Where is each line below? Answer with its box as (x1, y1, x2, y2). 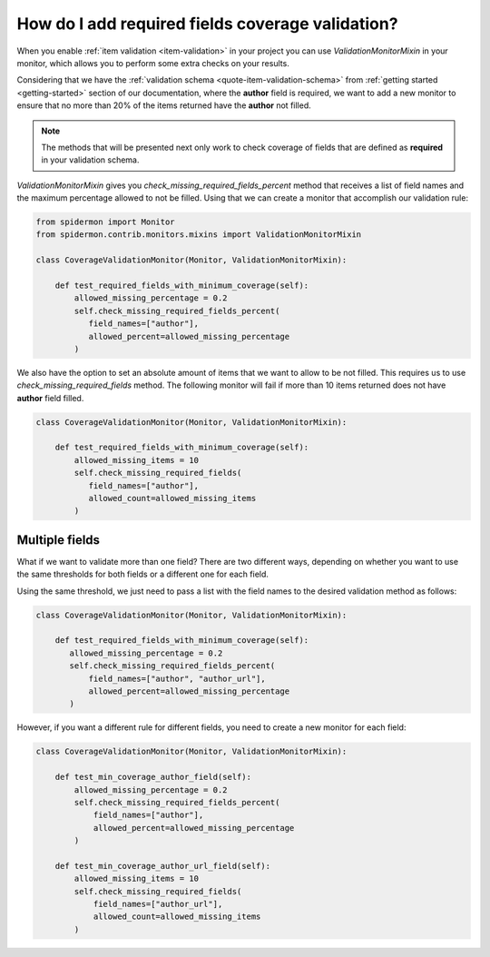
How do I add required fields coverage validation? (16, 14, 398, 34)
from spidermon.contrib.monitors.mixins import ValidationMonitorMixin (35, 230, 362, 240)
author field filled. (16, 392, 84, 403)
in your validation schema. (41, 154, 140, 165)
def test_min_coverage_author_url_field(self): (54, 861, 271, 871)
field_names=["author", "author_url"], (88, 673, 267, 684)
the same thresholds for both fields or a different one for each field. (16, 568, 269, 580)
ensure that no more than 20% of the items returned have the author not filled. (16, 100, 312, 111)
